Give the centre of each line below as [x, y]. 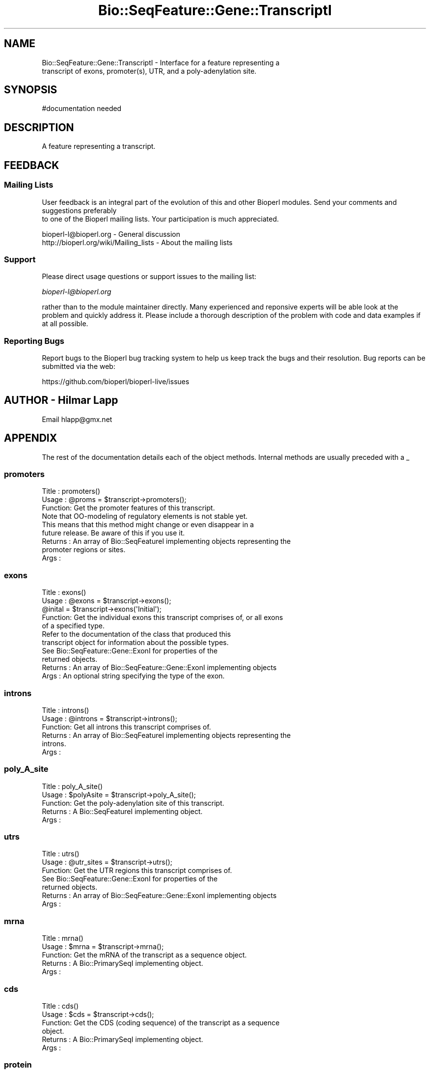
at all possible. [65, 324]
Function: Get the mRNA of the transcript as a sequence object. [144, 955]
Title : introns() [66, 710]
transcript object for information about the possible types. [135, 643]
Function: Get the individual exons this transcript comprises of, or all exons [162, 618]
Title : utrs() [61, 854]
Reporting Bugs [34, 341]
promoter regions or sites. [84, 550]
